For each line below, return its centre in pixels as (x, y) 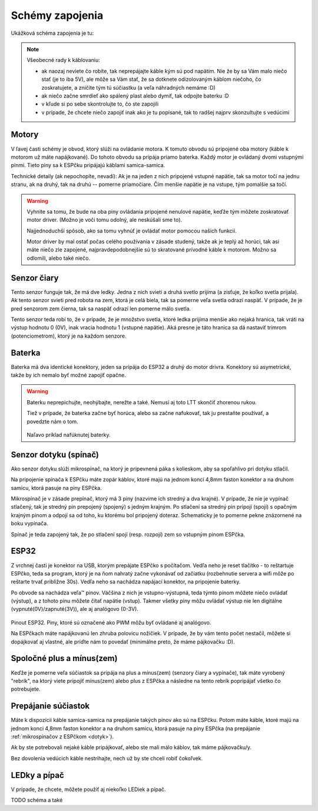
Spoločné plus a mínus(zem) (64, 658)
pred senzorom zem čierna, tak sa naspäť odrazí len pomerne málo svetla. (101, 308)
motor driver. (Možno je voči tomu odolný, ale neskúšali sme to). (105, 220)
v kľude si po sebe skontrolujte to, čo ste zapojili (100, 104)
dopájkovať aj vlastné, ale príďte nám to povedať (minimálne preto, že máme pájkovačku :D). (123, 642)
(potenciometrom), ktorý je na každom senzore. (69, 336)
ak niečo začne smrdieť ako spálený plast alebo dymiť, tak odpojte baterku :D (135, 96)
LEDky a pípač (37, 775)
